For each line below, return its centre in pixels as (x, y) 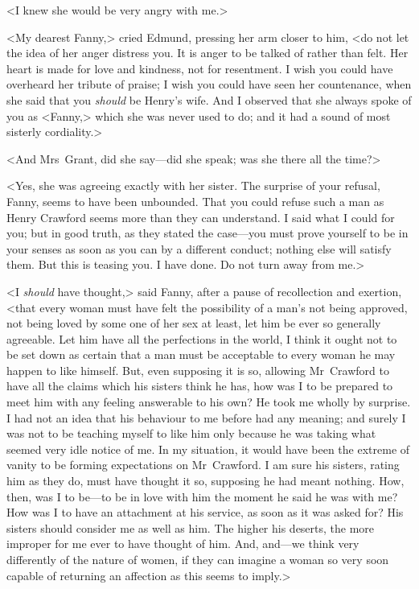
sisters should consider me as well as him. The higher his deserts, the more (191, 527)
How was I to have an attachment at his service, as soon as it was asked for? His (205, 512)
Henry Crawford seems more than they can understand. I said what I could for (201, 217)
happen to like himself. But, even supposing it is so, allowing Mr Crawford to (198, 370)
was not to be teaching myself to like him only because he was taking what (191, 433)
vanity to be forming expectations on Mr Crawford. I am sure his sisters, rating (203, 465)
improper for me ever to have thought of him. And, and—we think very (183, 544)
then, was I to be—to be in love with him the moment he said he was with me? (202, 496)
